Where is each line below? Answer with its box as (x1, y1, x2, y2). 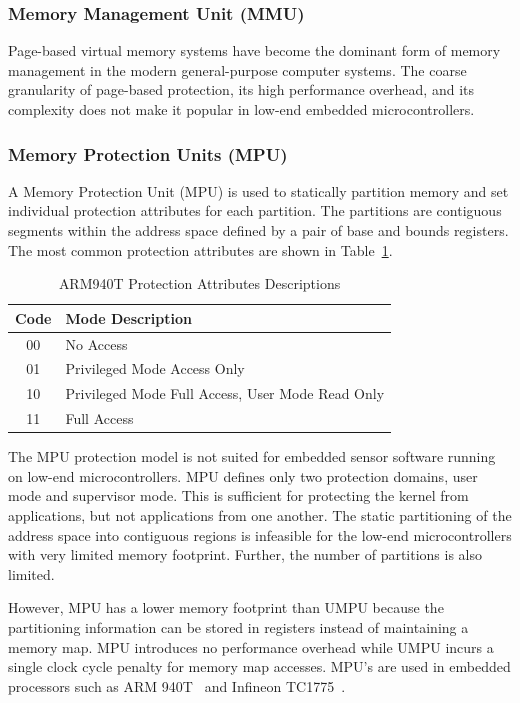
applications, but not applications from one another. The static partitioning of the (8, 505, 512, 526)
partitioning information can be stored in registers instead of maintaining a (8, 617, 469, 637)
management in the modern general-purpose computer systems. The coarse (8, 59, 467, 80)
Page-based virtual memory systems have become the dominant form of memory (8, 40, 501, 61)
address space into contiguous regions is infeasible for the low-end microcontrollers (8, 524, 512, 545)
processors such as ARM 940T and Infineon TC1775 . (8, 675, 346, 696)
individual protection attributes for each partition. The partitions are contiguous (8, 200, 502, 221)
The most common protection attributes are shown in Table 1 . (8, 239, 393, 260)
